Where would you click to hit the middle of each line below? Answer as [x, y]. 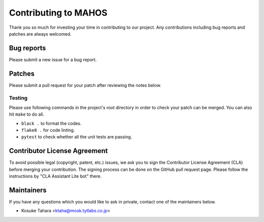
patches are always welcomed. [40, 34]
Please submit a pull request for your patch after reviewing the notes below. [85, 85]
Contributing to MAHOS [58, 13]
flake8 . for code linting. [48, 130]
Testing [18, 98]
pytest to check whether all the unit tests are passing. [77, 137]
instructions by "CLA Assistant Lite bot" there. [55, 176]
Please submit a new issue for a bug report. [53, 60]
